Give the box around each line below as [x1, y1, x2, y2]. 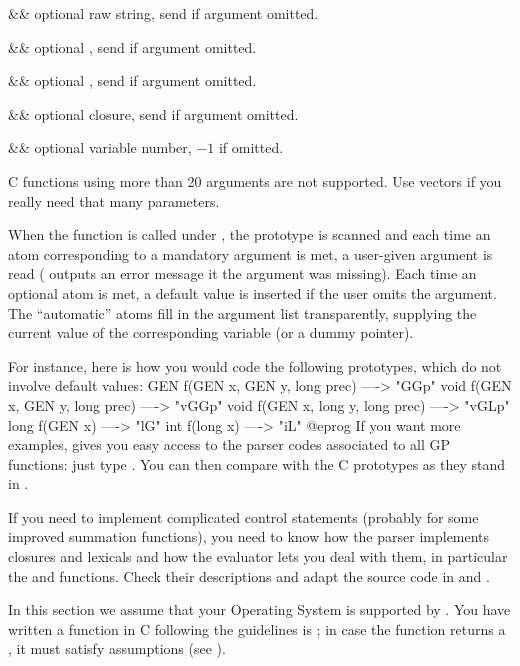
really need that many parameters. [8, 190, 220, 211]
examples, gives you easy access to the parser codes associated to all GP [8, 434, 450, 455]
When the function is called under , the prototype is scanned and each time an [8, 224, 491, 245]
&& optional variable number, [8, 137, 192, 158]
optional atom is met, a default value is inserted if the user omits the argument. [8, 282, 497, 303]
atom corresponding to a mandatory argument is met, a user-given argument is [8, 243, 493, 264]
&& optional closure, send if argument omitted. [8, 103, 299, 124]
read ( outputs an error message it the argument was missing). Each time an [8, 263, 477, 284]
